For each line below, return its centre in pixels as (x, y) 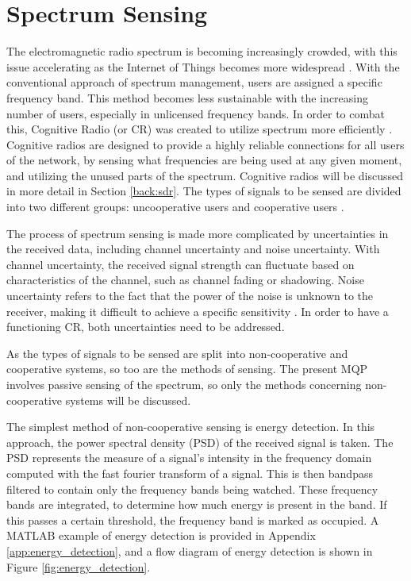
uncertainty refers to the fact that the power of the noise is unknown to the (190, 296)
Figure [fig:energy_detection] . (79, 566)
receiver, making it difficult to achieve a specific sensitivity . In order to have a (198, 311)
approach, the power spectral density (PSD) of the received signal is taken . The (200, 442)
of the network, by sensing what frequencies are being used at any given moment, (204, 160)
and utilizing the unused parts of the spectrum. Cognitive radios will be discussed (205, 175)
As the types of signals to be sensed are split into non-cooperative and (177, 353)
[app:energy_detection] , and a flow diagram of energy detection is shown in (190, 550)
